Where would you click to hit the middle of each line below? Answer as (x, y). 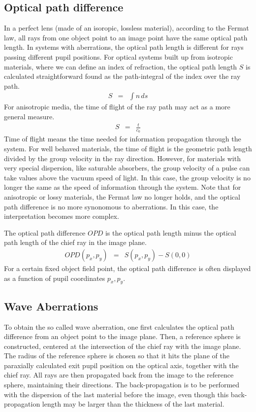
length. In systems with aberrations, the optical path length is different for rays (124, 47)
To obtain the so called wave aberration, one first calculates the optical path (119, 326)
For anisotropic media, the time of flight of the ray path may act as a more (117, 107)
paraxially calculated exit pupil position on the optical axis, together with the (121, 365)
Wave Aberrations (51, 306)
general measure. (29, 116)
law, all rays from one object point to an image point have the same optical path (126, 37)
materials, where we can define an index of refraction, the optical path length (121, 66)
